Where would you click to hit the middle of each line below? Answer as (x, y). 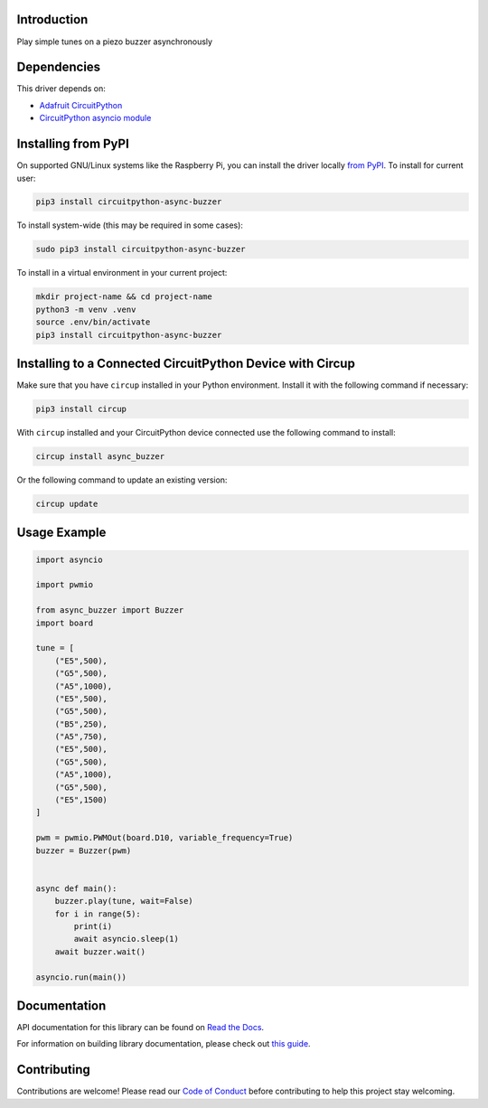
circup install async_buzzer (100, 457)
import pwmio (65, 585)
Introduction (52, 19)
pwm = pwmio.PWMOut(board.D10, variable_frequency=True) (164, 838)
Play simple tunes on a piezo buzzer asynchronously (114, 42)
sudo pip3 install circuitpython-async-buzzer (141, 249)
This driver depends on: (61, 89)
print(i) (93, 926)
